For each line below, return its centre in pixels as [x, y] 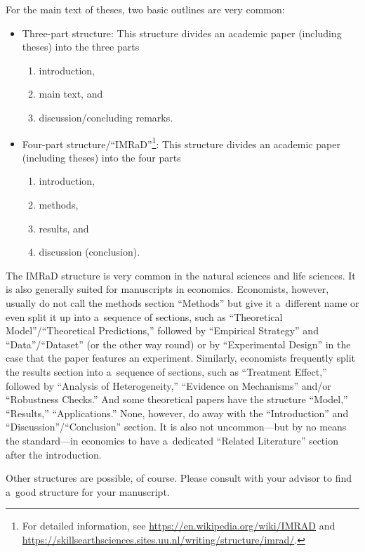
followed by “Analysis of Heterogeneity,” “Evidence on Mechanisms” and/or [168, 385]
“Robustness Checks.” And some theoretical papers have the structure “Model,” [177, 399]
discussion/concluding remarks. [106, 117]
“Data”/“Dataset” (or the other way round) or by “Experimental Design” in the [178, 344]
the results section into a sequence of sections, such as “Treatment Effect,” [166, 371]
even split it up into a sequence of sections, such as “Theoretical [144, 316]
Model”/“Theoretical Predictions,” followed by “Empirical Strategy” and [162, 330]
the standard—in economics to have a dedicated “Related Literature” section [172, 440]
